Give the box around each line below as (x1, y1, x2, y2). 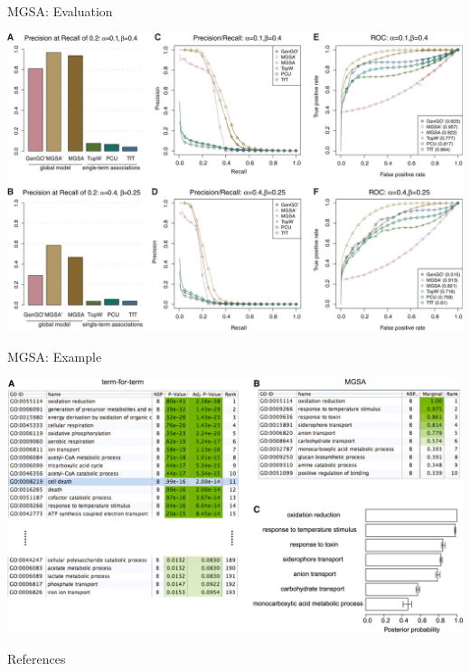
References (7, 648, 66, 667)
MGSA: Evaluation (7, 2, 113, 20)
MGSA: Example (7, 346, 102, 365)
